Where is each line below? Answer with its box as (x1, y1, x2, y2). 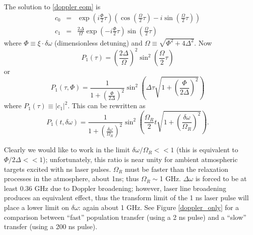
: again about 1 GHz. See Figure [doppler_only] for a (78, 202, 239, 212)
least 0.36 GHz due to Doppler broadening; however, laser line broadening (4, 183, 226, 193)
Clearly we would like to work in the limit (4, 144, 130, 155)
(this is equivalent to (176, 144, 238, 155)
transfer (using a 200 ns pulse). (4, 221, 97, 232)
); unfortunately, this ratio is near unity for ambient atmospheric (43, 154, 238, 164)
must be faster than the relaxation (125, 164, 228, 174)
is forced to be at (195, 173, 247, 184)
